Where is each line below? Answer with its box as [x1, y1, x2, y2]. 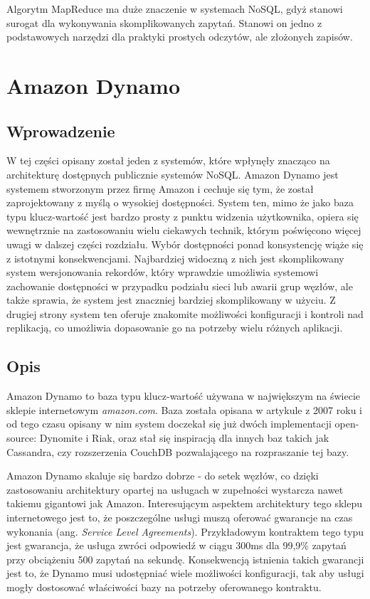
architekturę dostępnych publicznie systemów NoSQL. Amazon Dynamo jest [6, 166, 339, 181]
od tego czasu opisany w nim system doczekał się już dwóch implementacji [6, 416, 332, 431]
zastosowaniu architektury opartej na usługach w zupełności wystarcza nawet [6, 482, 344, 497]
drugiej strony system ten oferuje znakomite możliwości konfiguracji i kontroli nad [6, 306, 364, 321]
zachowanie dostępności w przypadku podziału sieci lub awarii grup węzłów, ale [6, 278, 353, 293]
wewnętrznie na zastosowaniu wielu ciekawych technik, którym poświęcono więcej [6, 223, 361, 238]
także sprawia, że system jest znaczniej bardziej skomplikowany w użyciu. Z [6, 292, 336, 307]
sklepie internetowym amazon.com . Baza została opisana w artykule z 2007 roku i [6, 402, 362, 417]
